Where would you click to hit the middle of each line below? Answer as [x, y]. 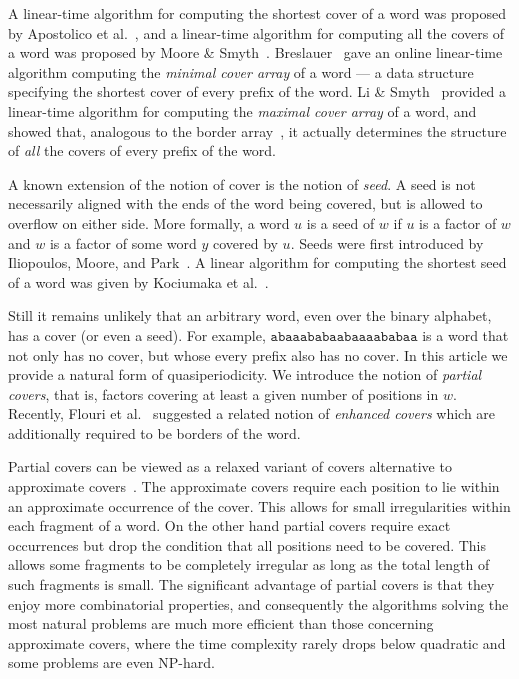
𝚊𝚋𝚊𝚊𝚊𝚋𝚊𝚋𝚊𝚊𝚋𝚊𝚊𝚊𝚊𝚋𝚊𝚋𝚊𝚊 [344, 336]
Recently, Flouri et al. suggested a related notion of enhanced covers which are [252, 413]
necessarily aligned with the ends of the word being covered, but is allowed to [245, 203]
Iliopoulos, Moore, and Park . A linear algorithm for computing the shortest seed [257, 262]
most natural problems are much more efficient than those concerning [221, 623]
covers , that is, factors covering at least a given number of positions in [223, 393]
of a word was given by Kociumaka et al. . [138, 281]
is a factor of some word [123, 242]
